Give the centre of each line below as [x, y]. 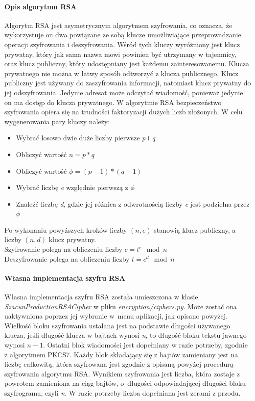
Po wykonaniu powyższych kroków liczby [66, 229]
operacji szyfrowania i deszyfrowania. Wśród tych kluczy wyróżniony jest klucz [122, 44]
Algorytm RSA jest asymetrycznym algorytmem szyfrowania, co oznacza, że [118, 25]
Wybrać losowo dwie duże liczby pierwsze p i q [85, 138]
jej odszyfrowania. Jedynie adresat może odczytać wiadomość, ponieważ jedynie [124, 92]
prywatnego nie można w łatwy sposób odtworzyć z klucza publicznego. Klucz [121, 73]
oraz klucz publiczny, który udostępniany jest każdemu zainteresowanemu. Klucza [127, 64]
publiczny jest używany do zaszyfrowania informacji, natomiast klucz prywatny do [128, 83]
